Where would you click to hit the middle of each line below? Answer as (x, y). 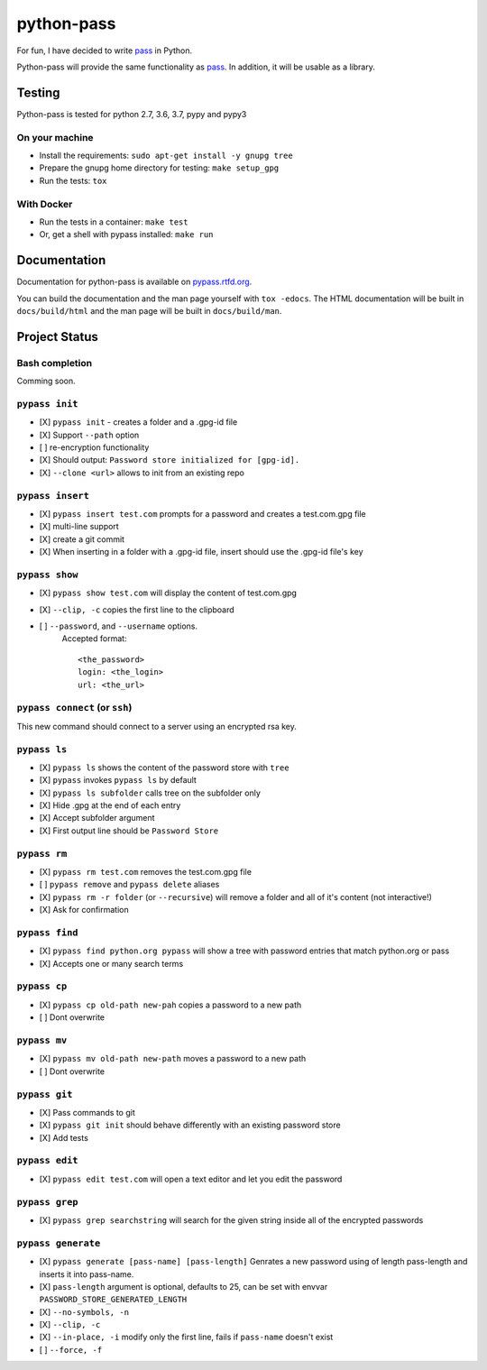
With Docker (45, 204)
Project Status (58, 337)
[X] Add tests (64, 1137)
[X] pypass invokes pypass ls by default (118, 780)
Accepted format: (94, 639)
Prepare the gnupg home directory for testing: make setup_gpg (159, 168)
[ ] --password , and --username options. (119, 626)
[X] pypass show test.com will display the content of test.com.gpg (168, 593)
